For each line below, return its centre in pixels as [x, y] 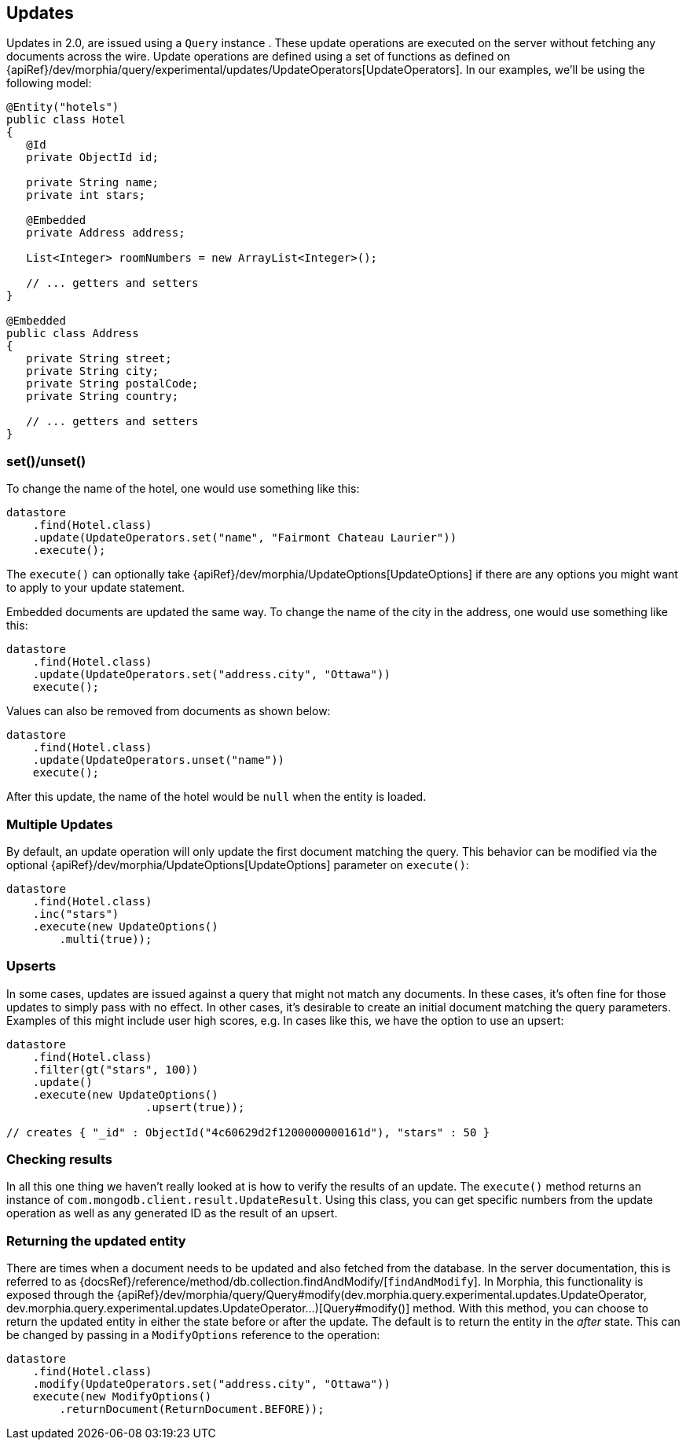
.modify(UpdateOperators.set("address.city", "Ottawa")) [211, 1384]
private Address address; [106, 233]
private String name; [92, 183]
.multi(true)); [106, 939]
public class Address [73, 334]
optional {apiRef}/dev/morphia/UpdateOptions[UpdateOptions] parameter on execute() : [238, 864]
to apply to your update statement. [95, 588]
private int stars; [86, 195]
